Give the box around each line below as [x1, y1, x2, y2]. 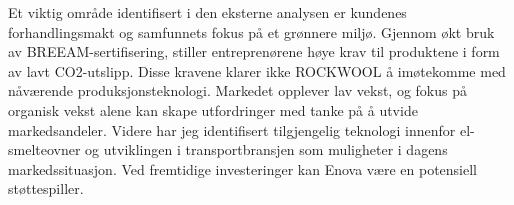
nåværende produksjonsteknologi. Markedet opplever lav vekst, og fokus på [8, 80, 468, 101]
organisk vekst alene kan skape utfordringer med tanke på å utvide [8, 99, 418, 120]
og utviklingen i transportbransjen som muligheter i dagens [85, 139, 448, 160]
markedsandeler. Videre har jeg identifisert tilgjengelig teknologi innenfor [8, 119, 456, 140]
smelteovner [8, 139, 81, 160]
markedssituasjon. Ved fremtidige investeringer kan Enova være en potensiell [8, 158, 477, 179]
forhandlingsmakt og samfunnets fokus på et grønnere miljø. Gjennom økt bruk [8, 21, 495, 42]
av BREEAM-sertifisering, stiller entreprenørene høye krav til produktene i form [8, 41, 500, 62]
